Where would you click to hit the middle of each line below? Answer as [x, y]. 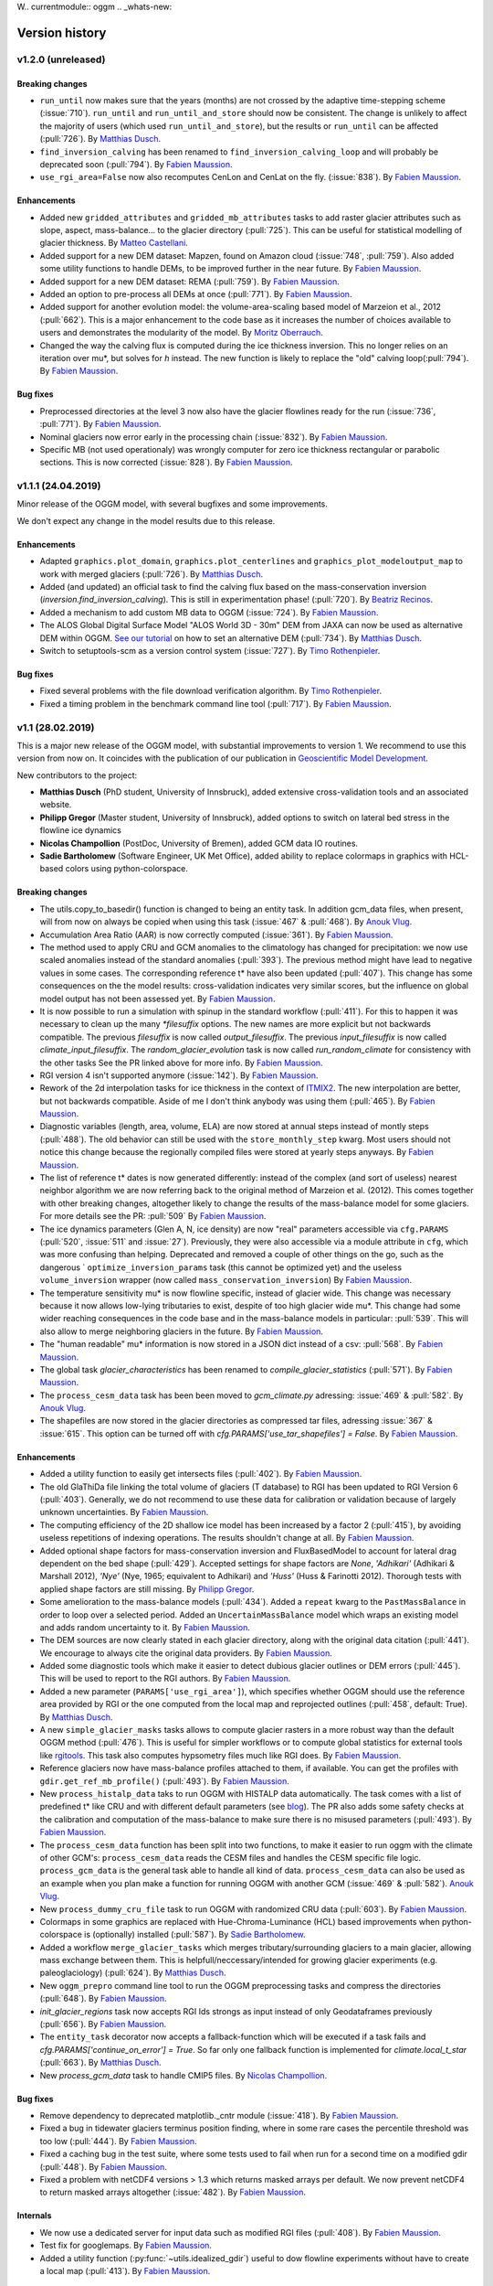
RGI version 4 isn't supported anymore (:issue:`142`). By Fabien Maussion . [179, 1075]
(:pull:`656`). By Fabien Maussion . [103, 2024]
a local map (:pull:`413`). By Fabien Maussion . [125, 2270]
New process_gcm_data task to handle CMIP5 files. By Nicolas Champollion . [184, 2075]
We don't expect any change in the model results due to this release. [146, 520]
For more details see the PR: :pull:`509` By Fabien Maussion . [153, 1216]
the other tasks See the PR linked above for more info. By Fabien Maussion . [181, 1063]
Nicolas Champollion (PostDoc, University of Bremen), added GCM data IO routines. [199, 843]
